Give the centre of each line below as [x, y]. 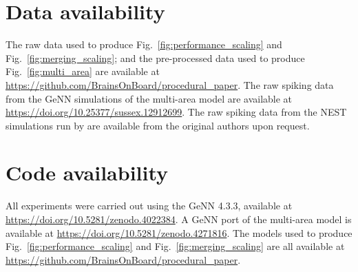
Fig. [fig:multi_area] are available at [83, 71]
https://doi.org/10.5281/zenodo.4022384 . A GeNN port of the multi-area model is [179, 219]
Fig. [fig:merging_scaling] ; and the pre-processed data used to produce [155, 57]
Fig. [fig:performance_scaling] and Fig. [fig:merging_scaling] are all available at [175, 246]
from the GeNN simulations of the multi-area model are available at [149, 98]
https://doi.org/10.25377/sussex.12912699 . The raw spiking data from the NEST [176, 112]
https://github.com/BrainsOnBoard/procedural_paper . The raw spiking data [170, 84]
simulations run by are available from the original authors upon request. [158, 125]
